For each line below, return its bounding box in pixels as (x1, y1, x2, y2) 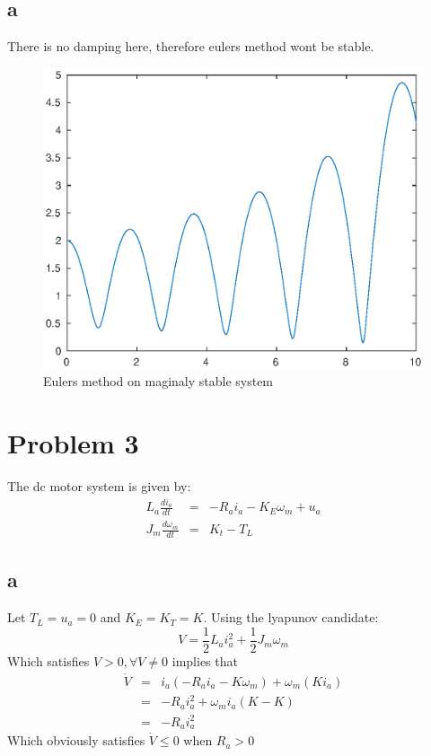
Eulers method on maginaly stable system (43, 372, 274, 391)
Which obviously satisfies (7, 731, 145, 750)
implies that (172, 651, 238, 670)
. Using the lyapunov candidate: (203, 608, 379, 627)
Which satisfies (7, 651, 90, 670)
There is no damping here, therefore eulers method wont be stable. (7, 37, 374, 56)
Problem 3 (7, 425, 139, 462)
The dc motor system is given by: (7, 477, 191, 496)
